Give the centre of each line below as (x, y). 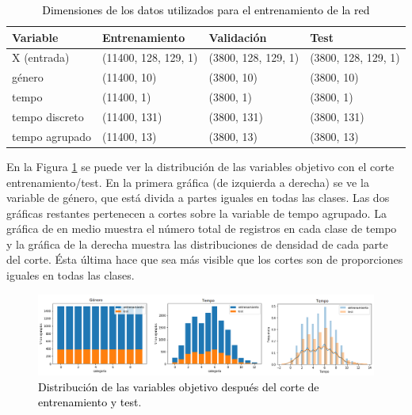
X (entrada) (41, 57)
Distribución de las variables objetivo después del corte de (179, 386)
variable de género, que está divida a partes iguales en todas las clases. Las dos (198, 198)
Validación (238, 37)
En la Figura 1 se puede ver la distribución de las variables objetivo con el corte (200, 166)
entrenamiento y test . (90, 402)
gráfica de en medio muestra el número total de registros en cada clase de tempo (202, 228)
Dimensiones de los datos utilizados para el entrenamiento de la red (206, 10)
